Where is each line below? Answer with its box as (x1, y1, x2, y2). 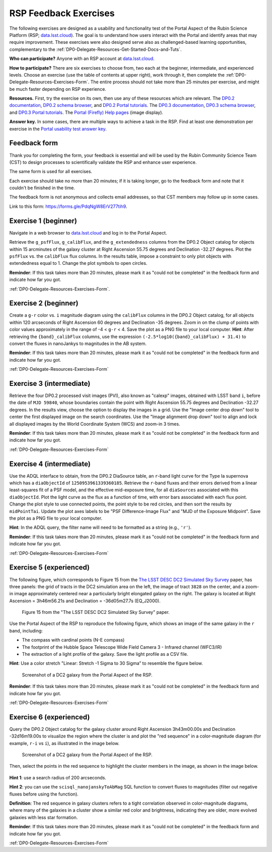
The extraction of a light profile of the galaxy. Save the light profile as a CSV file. (22, 651, 188, 657)
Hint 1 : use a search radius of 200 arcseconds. (9, 774, 107, 780)
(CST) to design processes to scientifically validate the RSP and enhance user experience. (9, 159, 197, 165)
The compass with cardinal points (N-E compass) (22, 637, 125, 643)
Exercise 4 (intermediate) (9, 460, 91, 468)
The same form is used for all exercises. (9, 168, 93, 175)
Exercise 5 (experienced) (9, 563, 90, 572)
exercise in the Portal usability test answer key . (9, 126, 107, 132)
